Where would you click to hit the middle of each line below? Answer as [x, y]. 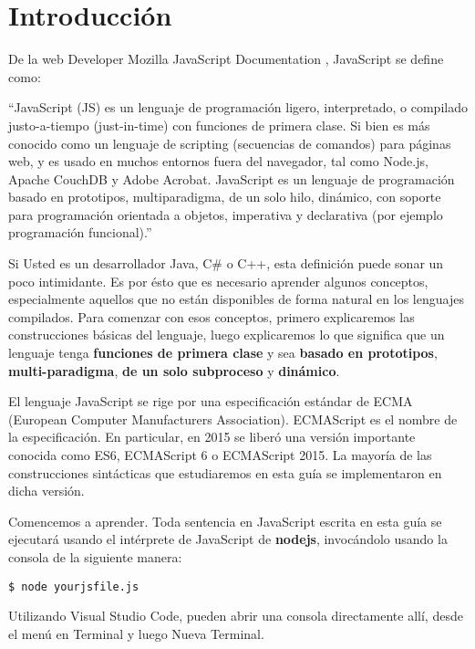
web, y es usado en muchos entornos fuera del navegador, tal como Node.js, [218, 161]
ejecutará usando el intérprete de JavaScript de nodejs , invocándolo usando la [228, 539]
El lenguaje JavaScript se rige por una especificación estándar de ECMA [211, 401]
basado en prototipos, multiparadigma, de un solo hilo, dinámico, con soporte [225, 197]
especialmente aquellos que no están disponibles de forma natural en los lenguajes [236, 299]
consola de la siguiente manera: [95, 556]
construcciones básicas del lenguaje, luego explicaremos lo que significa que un [227, 335]
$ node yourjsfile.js [74, 586]
